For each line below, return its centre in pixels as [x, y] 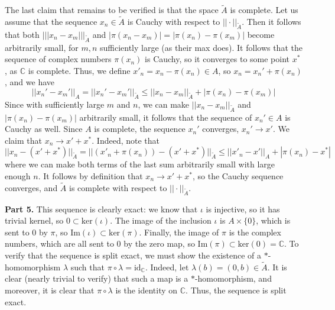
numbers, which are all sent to [59, 243]
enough [18, 175]
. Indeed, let [167, 267]
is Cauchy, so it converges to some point [217, 59]
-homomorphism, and [233, 278]
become [261, 34]
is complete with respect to [118, 187]
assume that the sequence [51, 22]
